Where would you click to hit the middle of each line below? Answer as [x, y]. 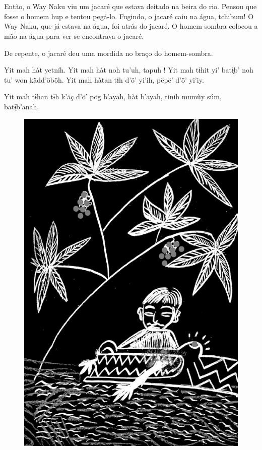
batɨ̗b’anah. [22, 106]
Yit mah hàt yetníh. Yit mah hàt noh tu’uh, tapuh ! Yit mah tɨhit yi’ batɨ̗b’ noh [129, 70]
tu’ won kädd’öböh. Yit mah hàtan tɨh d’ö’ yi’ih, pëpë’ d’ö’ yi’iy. [104, 79]
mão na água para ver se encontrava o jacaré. [74, 36]
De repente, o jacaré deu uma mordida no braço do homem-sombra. [109, 53]
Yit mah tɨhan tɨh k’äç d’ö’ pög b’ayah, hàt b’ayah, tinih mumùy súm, [113, 97]
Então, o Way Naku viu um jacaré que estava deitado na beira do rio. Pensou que [130, 6]
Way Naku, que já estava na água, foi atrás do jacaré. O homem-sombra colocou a [131, 26]
